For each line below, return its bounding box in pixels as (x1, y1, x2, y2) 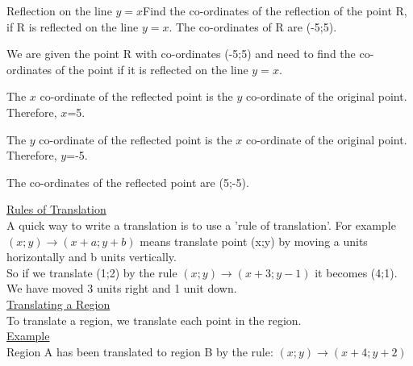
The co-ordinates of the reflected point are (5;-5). (6, 173, 249, 190)
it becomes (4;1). (315, 264, 398, 281)
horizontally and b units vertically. (6, 248, 177, 265)
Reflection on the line (6, 2, 112, 19)
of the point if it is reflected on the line (55, 60, 248, 77)
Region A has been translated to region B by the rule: (6, 343, 273, 360)
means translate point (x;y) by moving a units (140, 232, 368, 249)
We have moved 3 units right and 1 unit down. (6, 280, 237, 297)
